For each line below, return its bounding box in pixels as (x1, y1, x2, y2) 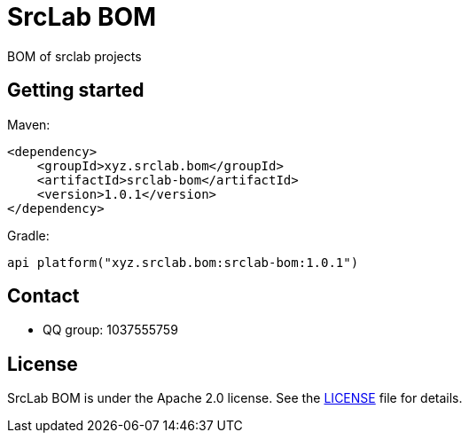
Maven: (7, 116, 51, 132)
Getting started (7, 79, 145, 102)
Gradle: (7, 227, 50, 243)
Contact (7, 285, 80, 308)
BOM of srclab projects (7, 48, 142, 64)
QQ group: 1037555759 (43, 322, 178, 338)
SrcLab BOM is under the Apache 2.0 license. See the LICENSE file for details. (7, 390, 463, 406)
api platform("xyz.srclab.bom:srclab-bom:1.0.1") (7, 255, 359, 270)
